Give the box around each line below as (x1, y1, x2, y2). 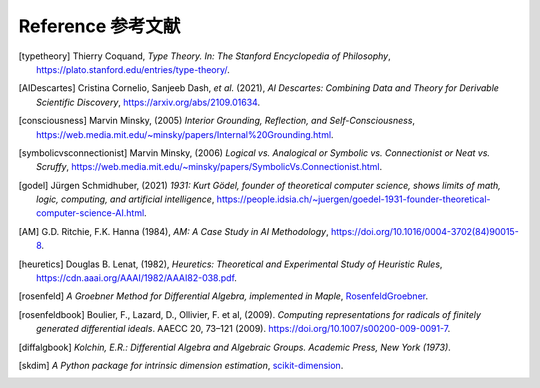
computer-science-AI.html (36, 207, 145, 219)
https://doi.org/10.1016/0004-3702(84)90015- (330, 225, 519, 237)
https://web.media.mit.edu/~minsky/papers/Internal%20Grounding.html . (36, 128, 334, 140)
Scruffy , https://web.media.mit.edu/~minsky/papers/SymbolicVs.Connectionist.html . (36, 161, 383, 173)
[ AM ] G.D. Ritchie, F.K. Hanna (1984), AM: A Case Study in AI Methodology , (18, 225, 329, 237)
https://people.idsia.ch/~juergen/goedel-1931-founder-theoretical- (216, 193, 491, 205)
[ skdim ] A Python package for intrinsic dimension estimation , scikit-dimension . (18, 359, 344, 371)
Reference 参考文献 (18, 15, 181, 37)
